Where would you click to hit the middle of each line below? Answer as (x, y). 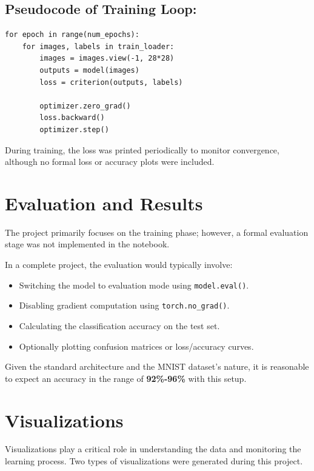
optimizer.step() (74, 129)
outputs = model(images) (89, 70)
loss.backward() (72, 118)
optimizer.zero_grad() (85, 106)
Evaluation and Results (104, 203)
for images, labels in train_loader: (98, 46)
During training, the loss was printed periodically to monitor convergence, (142, 149)
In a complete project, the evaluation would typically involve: (119, 265)
